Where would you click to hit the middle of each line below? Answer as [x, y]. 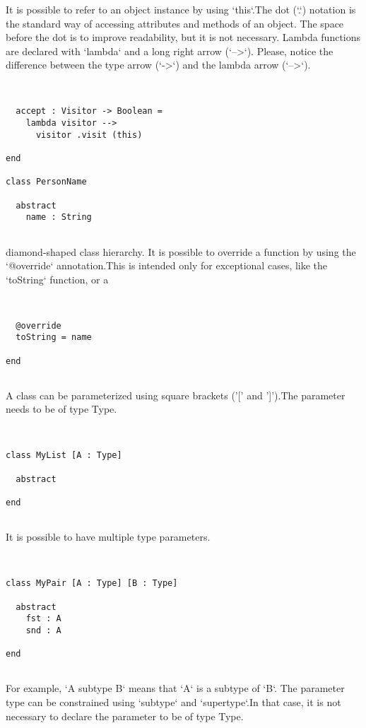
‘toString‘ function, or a [57, 279]
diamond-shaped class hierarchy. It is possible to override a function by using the [181, 251]
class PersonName [46, 182]
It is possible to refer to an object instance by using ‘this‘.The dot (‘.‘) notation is [181, 9]
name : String [59, 217]
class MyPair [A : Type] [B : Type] [92, 583]
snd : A [43, 630]
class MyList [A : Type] [64, 456]
